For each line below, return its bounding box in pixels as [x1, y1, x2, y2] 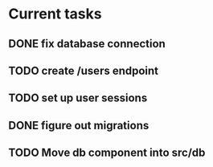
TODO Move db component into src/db [8, 146, 206, 160]
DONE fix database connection [8, 37, 166, 51]
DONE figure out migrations [8, 118, 150, 132]
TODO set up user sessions [8, 92, 148, 105]
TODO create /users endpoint [8, 63, 159, 77]
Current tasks [8, 5, 102, 23]
